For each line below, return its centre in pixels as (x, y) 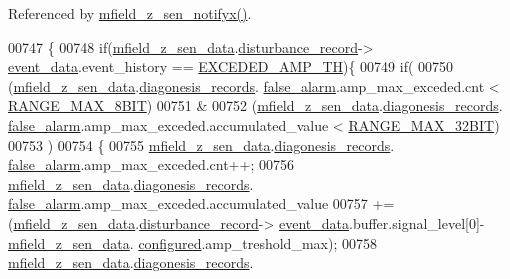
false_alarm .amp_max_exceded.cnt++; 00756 (151, 164)
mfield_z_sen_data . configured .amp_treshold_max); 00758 (192, 242)
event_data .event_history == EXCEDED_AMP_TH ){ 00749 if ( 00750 (231, 66)
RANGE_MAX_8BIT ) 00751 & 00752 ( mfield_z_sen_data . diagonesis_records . (255, 105)
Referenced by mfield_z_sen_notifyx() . (130, 13)
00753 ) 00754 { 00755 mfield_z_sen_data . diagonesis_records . (201, 144)
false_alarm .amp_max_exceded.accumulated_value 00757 (188, 203)
